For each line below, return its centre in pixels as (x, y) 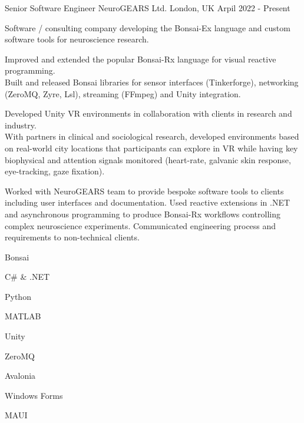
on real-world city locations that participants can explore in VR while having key (151, 148)
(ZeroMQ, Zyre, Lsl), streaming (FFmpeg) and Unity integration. (123, 93)
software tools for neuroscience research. (77, 39)
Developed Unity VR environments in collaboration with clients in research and (148, 113)
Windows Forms (34, 395)
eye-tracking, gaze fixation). (55, 171)
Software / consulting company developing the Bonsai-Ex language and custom (148, 27)
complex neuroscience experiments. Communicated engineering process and (141, 225)
